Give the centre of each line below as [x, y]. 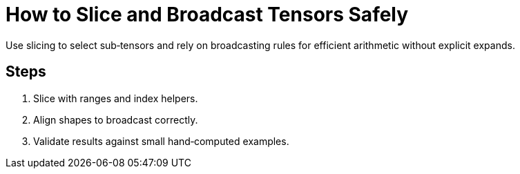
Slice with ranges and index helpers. [116, 98]
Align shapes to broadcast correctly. [116, 119]
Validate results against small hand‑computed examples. [161, 141]
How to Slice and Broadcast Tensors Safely [207, 14]
